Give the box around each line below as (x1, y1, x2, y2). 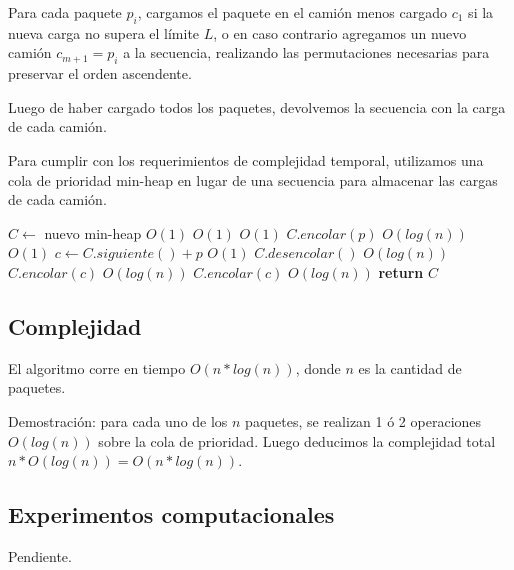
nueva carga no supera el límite (8, 22, 200, 43)
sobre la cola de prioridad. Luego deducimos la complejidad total (98, 430, 496, 451)
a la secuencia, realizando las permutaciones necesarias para (123, 42, 490, 63)
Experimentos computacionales (8, 499, 335, 530)
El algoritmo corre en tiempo (8, 357, 186, 378)
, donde (295, 357, 341, 378)
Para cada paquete (8, 2, 122, 22)
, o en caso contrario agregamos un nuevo (213, 22, 467, 43)
